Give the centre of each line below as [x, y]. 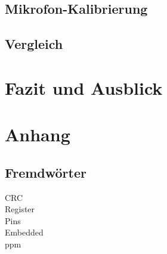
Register [20, 209]
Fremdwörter [46, 172]
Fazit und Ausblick [84, 87]
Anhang [38, 134]
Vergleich [34, 44]
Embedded [24, 232]
